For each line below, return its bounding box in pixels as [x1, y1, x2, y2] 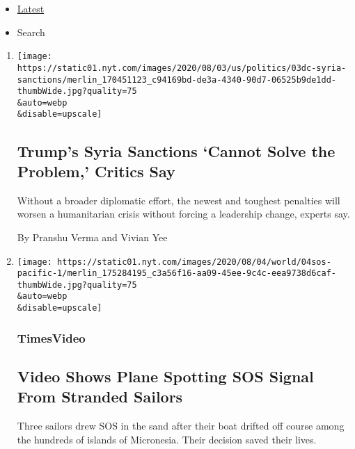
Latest [17, 1, 45, 15]
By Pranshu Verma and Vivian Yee [17, 229, 168, 244]
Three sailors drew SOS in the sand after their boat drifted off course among [17, 418, 345, 433]
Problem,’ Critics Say [17, 160, 175, 181]
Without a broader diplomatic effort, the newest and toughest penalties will [17, 193, 340, 207]
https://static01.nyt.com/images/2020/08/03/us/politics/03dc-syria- [17, 63, 347, 73]
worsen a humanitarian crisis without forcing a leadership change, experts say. [17, 206, 350, 221]
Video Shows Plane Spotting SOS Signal [17, 366, 314, 387]
